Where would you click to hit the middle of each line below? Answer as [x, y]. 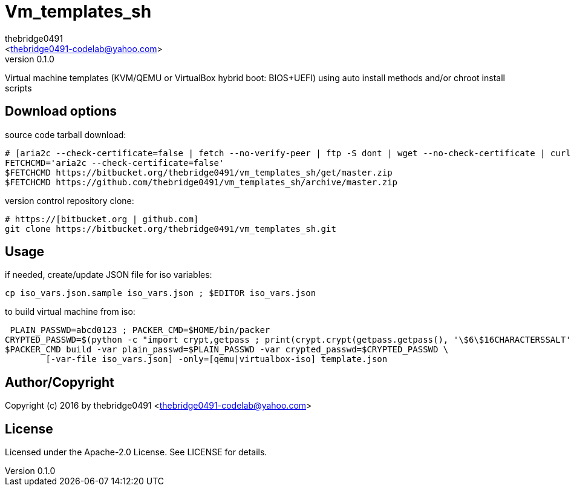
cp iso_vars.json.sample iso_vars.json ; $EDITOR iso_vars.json [161, 293]
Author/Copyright [60, 382]
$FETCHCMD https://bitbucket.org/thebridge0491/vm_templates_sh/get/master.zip [199, 172]
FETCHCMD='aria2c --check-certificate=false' [115, 163]
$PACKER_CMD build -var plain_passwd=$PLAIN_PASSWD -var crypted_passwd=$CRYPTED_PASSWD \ [227, 350]
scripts [18, 88]
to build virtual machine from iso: [70, 312]
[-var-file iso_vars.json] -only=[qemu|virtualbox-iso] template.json [217, 359]
